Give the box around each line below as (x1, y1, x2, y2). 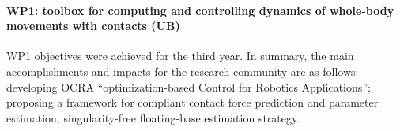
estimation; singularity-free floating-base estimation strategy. (6, 109, 300, 125)
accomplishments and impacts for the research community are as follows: (6, 62, 359, 79)
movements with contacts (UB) (6, 17, 180, 34)
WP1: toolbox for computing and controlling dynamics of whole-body (6, 2, 394, 18)
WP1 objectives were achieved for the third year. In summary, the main (6, 47, 354, 64)
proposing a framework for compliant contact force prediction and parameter (6, 94, 379, 110)
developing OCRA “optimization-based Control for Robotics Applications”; (6, 78, 371, 95)
